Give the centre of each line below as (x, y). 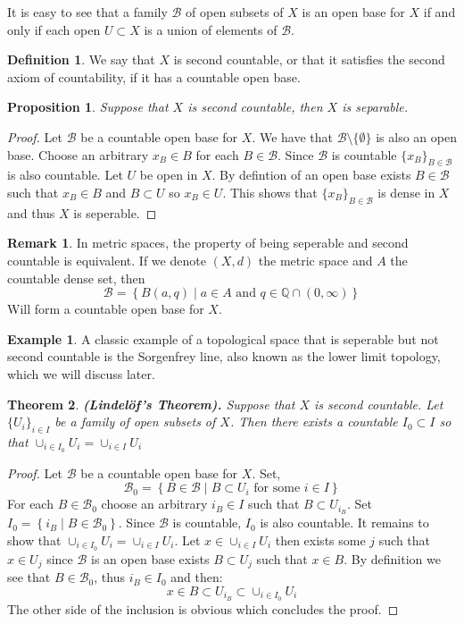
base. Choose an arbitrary (78, 154)
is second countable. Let (378, 404)
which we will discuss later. (81, 373)
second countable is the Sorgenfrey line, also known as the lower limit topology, (224, 356)
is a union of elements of (211, 29)
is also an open (416, 136)
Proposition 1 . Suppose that (88, 107)
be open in (169, 175)
